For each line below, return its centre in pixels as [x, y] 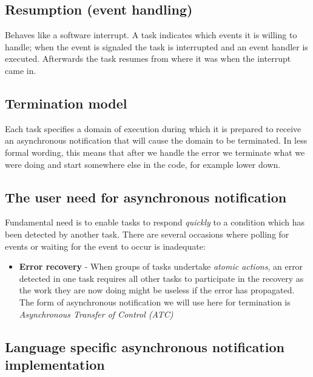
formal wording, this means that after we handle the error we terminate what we [155, 152]
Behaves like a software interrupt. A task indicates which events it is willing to [151, 35]
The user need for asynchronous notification [146, 197]
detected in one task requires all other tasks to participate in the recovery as [161, 278]
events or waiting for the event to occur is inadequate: [105, 246]
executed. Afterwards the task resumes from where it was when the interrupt [148, 58]
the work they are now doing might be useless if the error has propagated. [157, 290]
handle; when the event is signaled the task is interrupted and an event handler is [156, 46]
